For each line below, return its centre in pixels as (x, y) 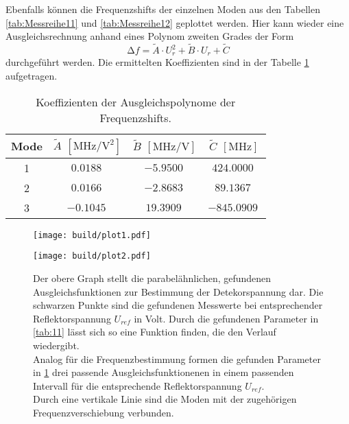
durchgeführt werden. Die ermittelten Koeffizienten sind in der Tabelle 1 (157, 62)
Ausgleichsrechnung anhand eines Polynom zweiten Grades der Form (150, 36)
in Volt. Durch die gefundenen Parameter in (226, 318)
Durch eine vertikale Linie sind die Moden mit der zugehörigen (165, 399)
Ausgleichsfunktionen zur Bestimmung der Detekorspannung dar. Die (178, 291)
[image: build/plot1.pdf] (92, 235)
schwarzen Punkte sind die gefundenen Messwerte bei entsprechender (178, 305)
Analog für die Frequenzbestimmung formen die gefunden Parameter (177, 358)
